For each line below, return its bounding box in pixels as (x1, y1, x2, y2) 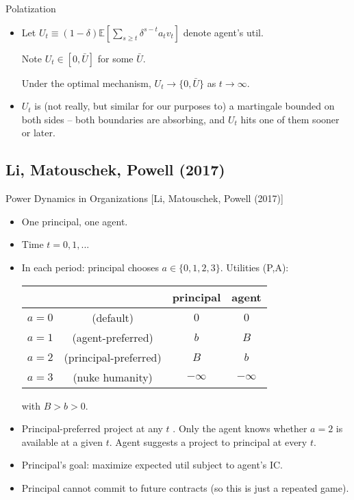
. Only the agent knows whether (173, 421, 307, 436)
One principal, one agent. (21, 214, 128, 228)
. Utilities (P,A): (220, 260, 289, 274)
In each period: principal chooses (21, 260, 159, 274)
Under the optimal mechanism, (21, 75, 151, 90)
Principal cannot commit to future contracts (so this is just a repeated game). (21, 480, 349, 495)
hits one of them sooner (240, 112, 340, 126)
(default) (92, 309, 134, 325)
